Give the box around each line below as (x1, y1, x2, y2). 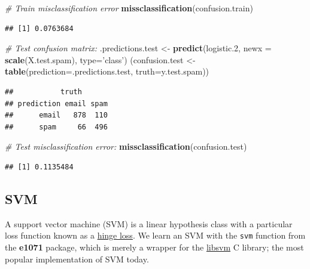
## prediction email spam (5, 99, 108, 108)
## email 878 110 (5, 111, 108, 120)
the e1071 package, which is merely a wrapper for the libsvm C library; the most (5, 240, 304, 253)
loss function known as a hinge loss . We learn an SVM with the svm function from (5, 229, 306, 242)
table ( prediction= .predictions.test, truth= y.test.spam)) (5, 65, 209, 78)
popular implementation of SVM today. (5, 252, 149, 265)
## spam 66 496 (5, 122, 108, 131)
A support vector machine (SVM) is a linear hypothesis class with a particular (5, 217, 293, 230)
